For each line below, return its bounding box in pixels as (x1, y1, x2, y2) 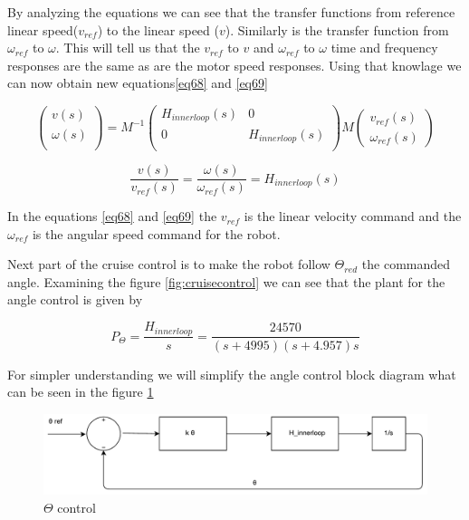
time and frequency (330, 38, 438, 57)
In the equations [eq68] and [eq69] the (7, 207, 217, 226)
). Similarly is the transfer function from (225, 20, 449, 39)
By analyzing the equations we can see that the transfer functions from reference (7, 3, 455, 21)
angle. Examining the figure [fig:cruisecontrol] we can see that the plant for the (7, 272, 445, 291)
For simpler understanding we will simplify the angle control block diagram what (7, 364, 456, 383)
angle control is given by (7, 290, 143, 309)
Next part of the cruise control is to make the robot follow (7, 255, 330, 274)
